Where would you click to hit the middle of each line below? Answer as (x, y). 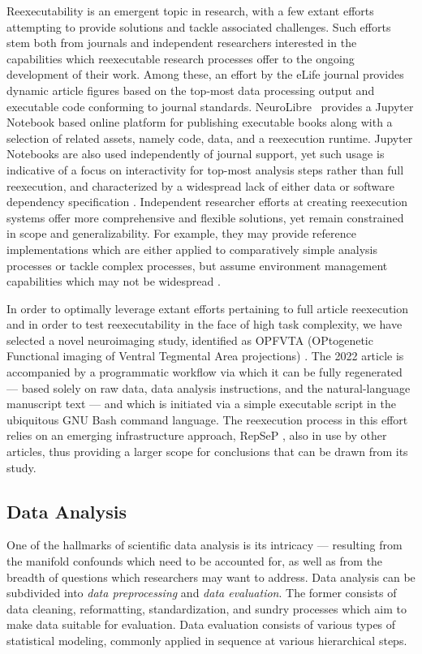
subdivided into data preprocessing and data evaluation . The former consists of (202, 593)
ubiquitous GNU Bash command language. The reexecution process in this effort (207, 419)
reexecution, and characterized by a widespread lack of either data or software (200, 185)
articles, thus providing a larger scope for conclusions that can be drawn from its (207, 452)
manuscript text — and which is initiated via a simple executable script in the (201, 404)
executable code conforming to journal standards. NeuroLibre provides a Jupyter (210, 106)
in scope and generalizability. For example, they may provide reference (181, 233)
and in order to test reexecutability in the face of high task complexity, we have (205, 324)
